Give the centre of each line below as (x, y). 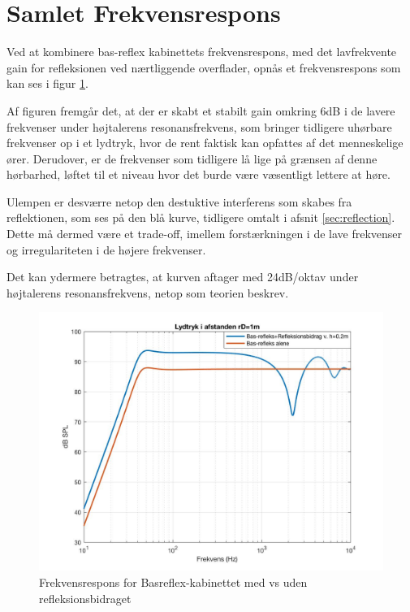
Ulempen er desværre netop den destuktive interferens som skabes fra (179, 201)
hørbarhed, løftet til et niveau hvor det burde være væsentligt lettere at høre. (199, 174)
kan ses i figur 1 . (47, 83)
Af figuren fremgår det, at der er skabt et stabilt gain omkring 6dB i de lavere (201, 110)
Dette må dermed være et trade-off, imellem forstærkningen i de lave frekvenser (205, 234)
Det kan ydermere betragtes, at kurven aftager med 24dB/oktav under (183, 277)
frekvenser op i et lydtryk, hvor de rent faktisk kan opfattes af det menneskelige (205, 143)
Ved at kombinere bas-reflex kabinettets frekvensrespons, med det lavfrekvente (202, 52)
